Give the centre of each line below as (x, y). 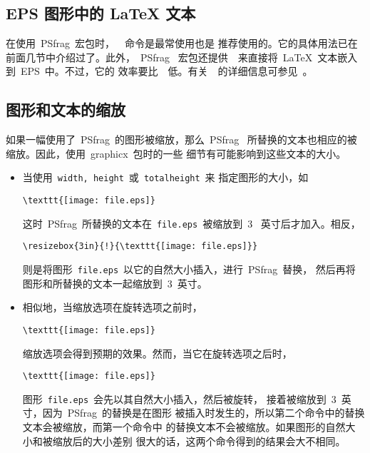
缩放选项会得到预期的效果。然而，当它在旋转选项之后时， (157, 353)
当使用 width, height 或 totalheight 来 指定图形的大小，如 (165, 177)
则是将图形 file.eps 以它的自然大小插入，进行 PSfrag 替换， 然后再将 (189, 269)
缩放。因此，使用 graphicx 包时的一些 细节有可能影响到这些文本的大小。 (176, 153)
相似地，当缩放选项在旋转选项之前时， (112, 307)
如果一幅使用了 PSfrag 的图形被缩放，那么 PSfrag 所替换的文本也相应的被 (181, 139)
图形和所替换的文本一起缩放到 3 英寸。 (115, 283)
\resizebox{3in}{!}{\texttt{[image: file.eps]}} (140, 246)
